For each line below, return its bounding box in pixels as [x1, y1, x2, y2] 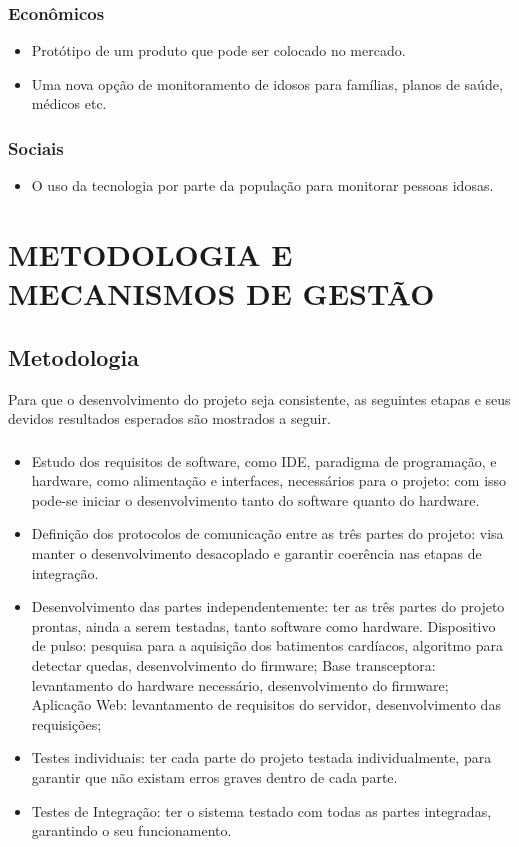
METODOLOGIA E [8, 234, 293, 274]
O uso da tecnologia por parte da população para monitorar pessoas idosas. [31, 175, 494, 196]
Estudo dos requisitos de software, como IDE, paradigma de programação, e [31, 450, 497, 471]
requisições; [31, 713, 102, 734]
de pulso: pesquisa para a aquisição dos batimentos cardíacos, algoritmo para [31, 635, 504, 656]
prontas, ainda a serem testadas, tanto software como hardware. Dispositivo [31, 615, 496, 636]
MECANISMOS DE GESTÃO [8, 273, 435, 314]
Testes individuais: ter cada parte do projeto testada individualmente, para [31, 747, 492, 768]
